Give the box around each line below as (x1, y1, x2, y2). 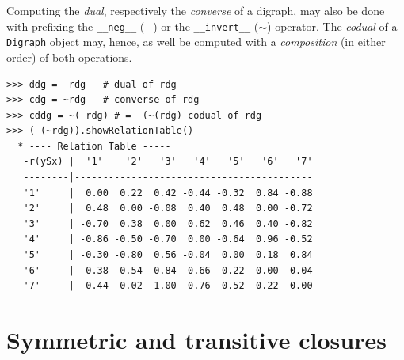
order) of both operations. (6, 48, 132, 65)
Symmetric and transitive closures (6, 324, 387, 355)
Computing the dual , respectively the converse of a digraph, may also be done (6, 2, 385, 18)
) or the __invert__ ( (153, 17, 259, 34)
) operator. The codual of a (267, 17, 398, 34)
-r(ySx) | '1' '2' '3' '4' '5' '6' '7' (23, 156, 313, 168)
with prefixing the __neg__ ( (6, 17, 145, 34)
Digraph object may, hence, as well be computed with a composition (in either (6, 33, 386, 50)
